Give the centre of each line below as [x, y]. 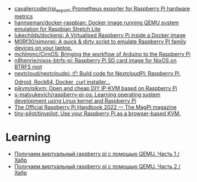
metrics [24, 16]
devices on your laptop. [43, 47]
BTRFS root [28, 66]
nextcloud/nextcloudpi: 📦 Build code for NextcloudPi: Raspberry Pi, [97, 73]
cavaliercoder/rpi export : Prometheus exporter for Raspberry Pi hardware [102, 9]
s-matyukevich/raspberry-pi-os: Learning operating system [87, 94]
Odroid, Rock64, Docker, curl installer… [62, 82]
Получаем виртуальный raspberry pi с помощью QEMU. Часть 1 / [97, 154]
